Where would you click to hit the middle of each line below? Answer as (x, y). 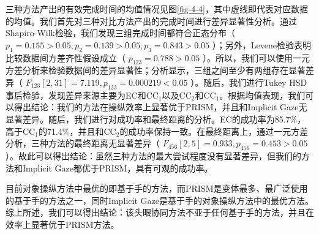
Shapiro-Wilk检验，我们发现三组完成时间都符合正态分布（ (120, 33)
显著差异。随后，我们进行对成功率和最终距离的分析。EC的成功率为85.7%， (156, 119)
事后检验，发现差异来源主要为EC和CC (82, 95)
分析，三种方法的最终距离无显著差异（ (83, 143)
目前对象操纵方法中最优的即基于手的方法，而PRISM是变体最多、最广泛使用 (157, 188)
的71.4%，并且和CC (77, 131)
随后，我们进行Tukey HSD (255, 82)
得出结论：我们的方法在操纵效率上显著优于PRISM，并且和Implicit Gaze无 (160, 107)
